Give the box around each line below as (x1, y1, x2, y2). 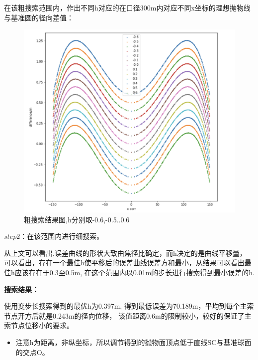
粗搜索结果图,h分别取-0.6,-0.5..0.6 (24, 214, 130, 224)
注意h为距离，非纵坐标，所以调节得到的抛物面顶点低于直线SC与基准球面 (15, 337, 252, 347)
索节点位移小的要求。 (4, 320, 74, 331)
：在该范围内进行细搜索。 (20, 231, 104, 241)
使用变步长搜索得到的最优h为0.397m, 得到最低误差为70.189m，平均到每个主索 (4, 301, 254, 311)
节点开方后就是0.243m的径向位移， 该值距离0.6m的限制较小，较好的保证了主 (4, 310, 252, 321)
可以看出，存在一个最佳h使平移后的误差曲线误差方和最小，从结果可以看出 (4, 257, 245, 268)
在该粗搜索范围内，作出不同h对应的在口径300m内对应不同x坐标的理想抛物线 (4, 2, 251, 12)
